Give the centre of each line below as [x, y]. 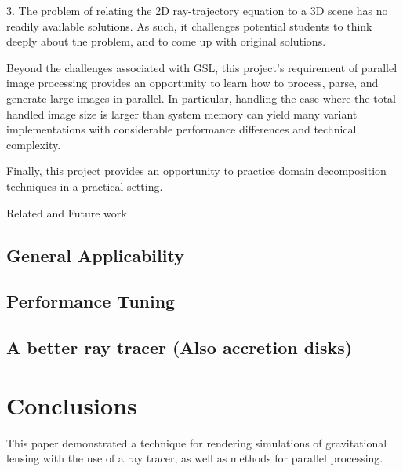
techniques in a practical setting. [85, 186]
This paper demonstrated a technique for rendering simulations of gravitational [197, 442]
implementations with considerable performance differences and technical [182, 129]
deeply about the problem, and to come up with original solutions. [166, 41]
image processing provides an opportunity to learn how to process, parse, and [192, 83]
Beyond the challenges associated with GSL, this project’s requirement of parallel [202, 67]
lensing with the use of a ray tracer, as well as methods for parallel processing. [195, 458]
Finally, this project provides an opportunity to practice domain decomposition [196, 171]
